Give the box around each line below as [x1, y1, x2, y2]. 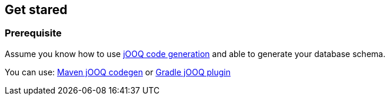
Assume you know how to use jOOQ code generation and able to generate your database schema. [5, 48, 386, 59]
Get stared [5, 2, 68, 17]
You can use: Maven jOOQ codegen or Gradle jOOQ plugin [5, 66, 231, 77]
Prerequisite [5, 27, 62, 39]
